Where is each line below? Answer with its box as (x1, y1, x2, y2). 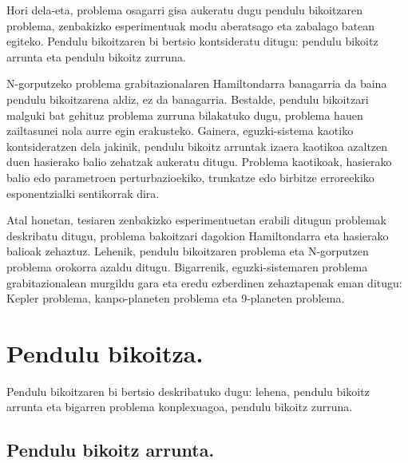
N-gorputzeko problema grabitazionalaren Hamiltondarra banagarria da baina (6, 75, 387, 92)
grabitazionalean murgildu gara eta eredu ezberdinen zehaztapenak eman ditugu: (6, 274, 402, 291)
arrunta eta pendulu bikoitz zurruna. (6, 48, 186, 65)
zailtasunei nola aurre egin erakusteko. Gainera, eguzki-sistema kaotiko (6, 122, 354, 139)
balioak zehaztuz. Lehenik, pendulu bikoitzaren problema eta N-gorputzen (6, 243, 369, 259)
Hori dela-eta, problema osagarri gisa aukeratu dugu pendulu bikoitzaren (6, 2, 363, 18)
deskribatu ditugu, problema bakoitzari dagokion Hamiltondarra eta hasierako (6, 227, 389, 243)
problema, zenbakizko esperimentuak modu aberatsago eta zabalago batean (6, 17, 375, 34)
